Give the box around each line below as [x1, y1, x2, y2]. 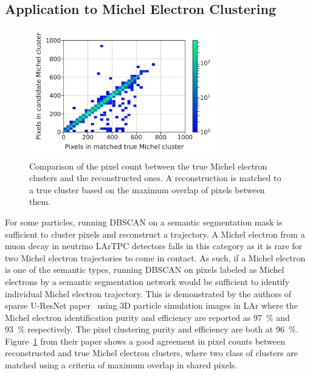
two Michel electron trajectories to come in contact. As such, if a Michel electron [5, 251, 306, 264]
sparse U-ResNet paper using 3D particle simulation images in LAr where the [5, 299, 298, 312]
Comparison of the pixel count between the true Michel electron [29, 159, 267, 172]
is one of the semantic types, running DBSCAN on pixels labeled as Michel [5, 263, 284, 276]
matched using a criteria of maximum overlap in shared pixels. [5, 359, 238, 371]
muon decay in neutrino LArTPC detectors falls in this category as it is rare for [5, 239, 303, 252]
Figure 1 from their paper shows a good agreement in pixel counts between [5, 334, 286, 347]
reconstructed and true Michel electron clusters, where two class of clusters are [5, 346, 298, 359]
